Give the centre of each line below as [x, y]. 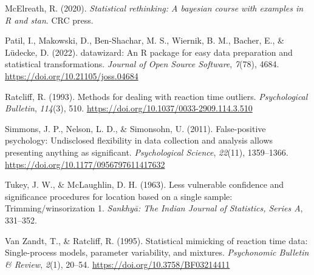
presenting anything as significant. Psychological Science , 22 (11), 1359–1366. [147, 152]
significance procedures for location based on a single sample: [119, 196]
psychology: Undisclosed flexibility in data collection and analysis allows [139, 140]
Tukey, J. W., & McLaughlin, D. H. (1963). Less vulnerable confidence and [145, 184]
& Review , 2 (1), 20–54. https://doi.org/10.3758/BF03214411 [118, 264]
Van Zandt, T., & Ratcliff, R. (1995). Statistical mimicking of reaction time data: [156, 240]
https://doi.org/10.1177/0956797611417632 [85, 164]
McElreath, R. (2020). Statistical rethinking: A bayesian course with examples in [154, 8]
